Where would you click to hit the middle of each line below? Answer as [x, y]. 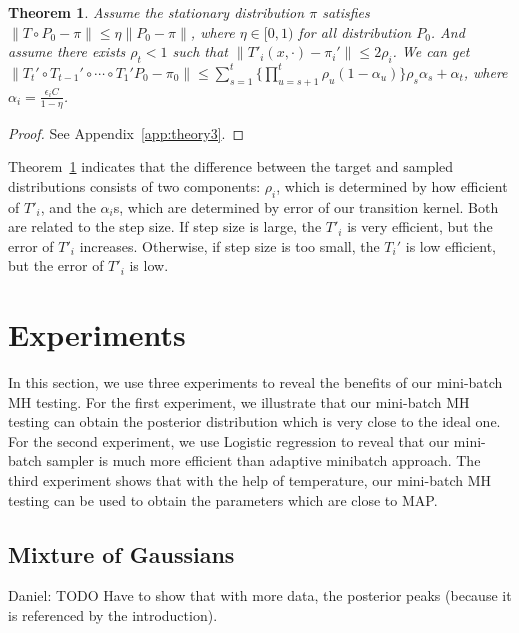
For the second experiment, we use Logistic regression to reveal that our [229, 440]
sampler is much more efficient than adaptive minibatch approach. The [263, 460]
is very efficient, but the [420, 226]
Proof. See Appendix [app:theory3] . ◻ [126, 132]
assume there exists [67, 51]
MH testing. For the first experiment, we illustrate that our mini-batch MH [239, 401]
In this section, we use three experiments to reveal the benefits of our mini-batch [255, 382]
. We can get [431, 51]
